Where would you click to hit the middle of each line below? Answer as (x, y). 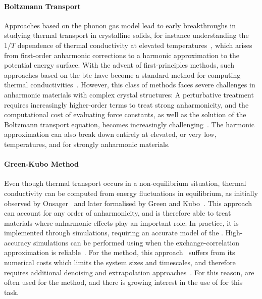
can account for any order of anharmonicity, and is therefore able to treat (118, 213)
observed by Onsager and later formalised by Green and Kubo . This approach (128, 203)
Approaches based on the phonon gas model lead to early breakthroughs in (120, 25)
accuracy (18, 242)
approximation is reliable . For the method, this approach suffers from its (120, 252)
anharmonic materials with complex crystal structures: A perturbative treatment (129, 94)
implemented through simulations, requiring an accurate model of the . (114, 233)
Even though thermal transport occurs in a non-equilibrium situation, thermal (125, 183)
